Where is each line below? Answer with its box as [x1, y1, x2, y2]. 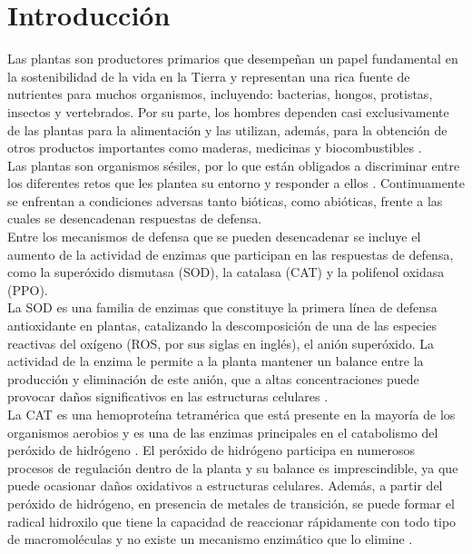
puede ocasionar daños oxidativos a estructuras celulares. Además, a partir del [7, 476, 443, 495]
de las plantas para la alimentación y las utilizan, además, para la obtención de [7, 120, 447, 139]
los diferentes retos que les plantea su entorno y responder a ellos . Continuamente [7, 173, 465, 193]
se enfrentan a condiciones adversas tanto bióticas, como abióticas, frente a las [7, 191, 443, 210]
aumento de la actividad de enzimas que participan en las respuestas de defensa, [7, 244, 454, 263]
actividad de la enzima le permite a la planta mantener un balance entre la [7, 351, 424, 371]
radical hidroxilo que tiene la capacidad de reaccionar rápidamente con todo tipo [7, 511, 457, 530]
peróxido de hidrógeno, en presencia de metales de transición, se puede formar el [7, 493, 455, 512]
